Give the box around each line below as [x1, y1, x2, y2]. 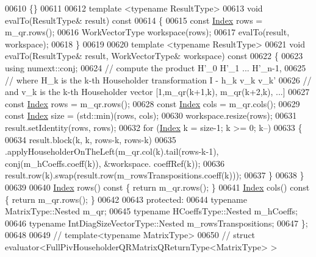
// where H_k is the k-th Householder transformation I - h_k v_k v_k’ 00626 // [5, 73, 312, 86]
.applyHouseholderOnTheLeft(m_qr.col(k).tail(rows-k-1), [5, 145, 219, 158]
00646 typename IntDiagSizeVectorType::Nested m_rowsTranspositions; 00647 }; [5, 216, 308, 229]
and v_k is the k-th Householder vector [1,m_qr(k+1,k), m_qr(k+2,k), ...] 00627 [5, 85, 310, 98]
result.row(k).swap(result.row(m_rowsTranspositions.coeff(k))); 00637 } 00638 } [5, 169, 304, 181]
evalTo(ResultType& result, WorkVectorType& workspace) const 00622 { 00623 [5, 49, 303, 62]
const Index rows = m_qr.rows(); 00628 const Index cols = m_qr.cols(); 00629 [5, 97, 300, 110]
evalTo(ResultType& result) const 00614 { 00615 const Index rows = [5, 13, 263, 26]
